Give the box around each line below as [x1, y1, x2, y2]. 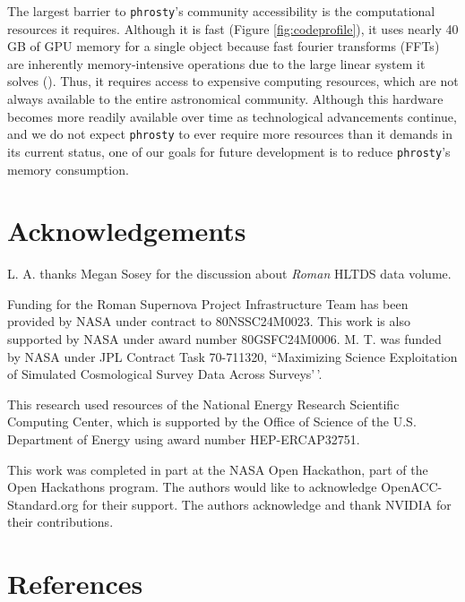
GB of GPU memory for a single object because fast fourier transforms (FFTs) [7, 37, 440, 56]
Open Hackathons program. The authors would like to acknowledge [7, 477, 377, 496]
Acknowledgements [7, 212, 246, 249]
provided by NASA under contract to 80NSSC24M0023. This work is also [7, 312, 410, 331]
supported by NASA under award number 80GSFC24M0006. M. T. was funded [7, 330, 442, 348]
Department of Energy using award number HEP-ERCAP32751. [7, 430, 360, 448]
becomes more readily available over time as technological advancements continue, [7, 107, 457, 125]
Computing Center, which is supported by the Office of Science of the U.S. [7, 412, 417, 431]
